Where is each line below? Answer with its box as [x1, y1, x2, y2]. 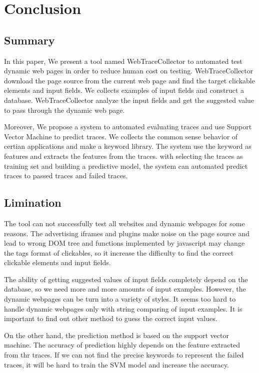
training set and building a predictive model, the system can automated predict [4, 160, 248, 171]
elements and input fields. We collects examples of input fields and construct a [4, 85, 244, 95]
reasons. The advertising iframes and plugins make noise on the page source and [4, 228, 250, 238]
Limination [4, 195, 61, 210]
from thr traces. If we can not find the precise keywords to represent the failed [4, 350, 244, 360]
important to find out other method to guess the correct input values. [4, 313, 217, 324]
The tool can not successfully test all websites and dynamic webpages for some [4, 218, 245, 228]
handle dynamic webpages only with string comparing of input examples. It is [4, 303, 242, 314]
